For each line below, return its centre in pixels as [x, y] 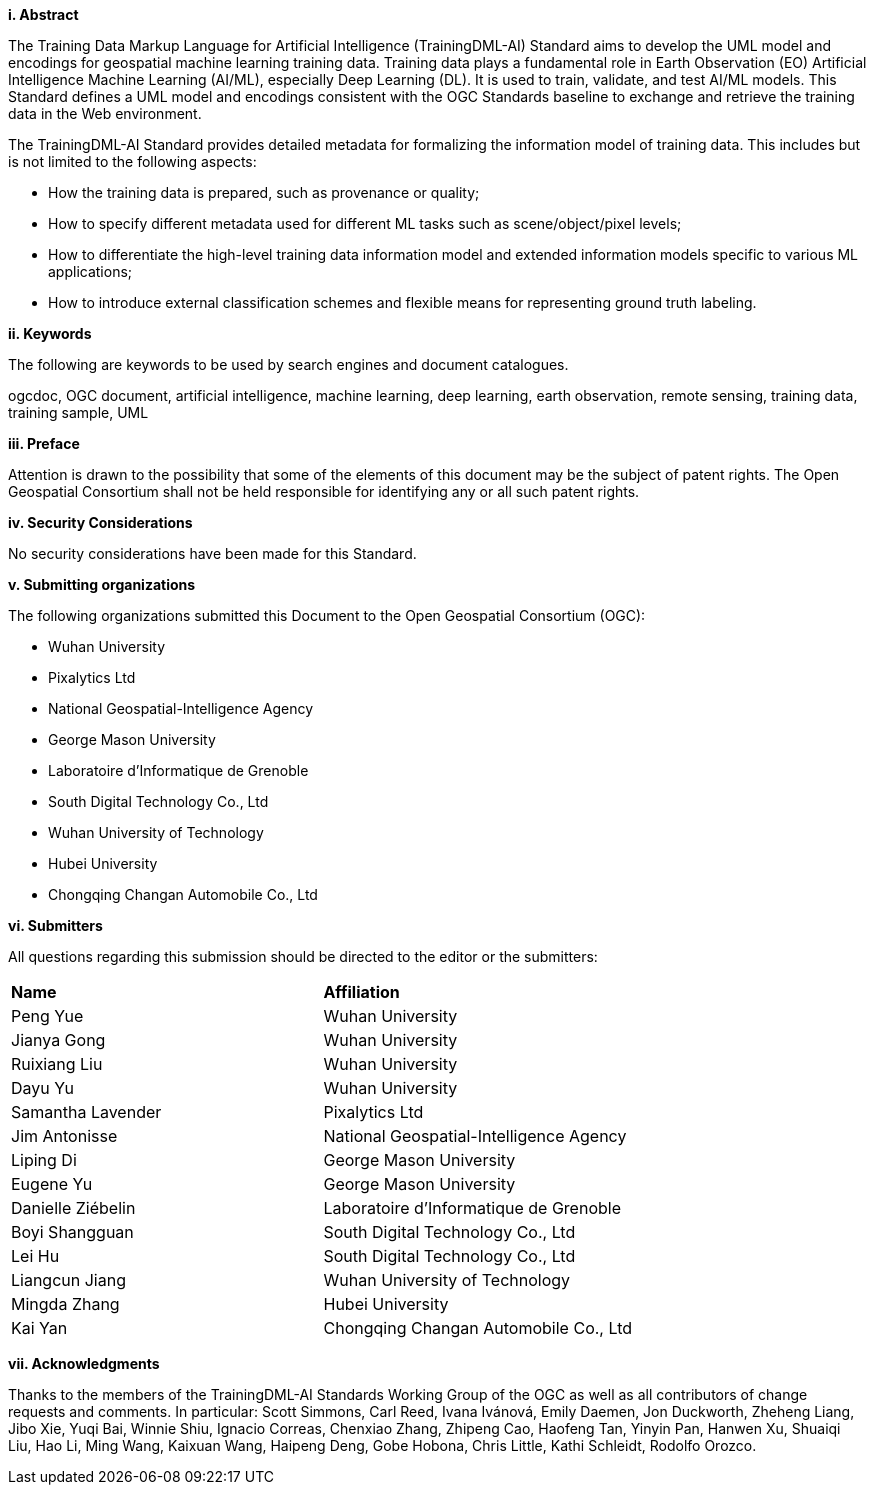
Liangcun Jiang [68, 1280]
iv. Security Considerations [100, 522]
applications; [90, 271]
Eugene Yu [52, 1184]
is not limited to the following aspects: [132, 161]
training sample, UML [78, 412]
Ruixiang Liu [57, 1064]
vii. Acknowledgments [84, 1363]
